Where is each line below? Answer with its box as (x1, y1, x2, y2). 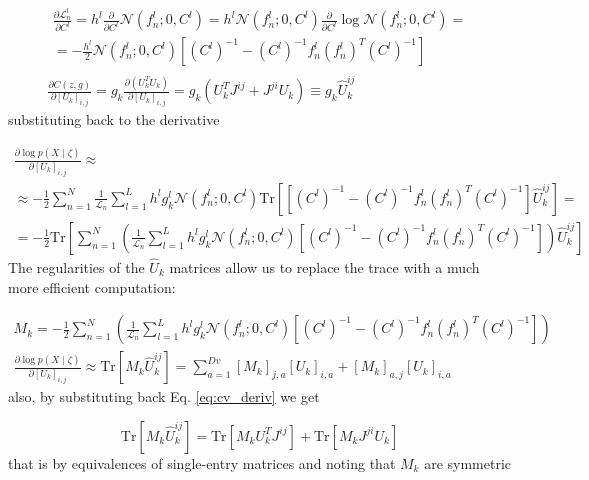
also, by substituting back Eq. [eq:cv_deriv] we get (8, 386, 320, 407)
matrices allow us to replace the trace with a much (169, 257, 480, 277)
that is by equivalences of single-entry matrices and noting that (8, 452, 396, 473)
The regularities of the (8, 257, 145, 277)
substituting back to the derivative (8, 109, 220, 130)
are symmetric (424, 452, 512, 473)
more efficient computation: (8, 276, 176, 297)
